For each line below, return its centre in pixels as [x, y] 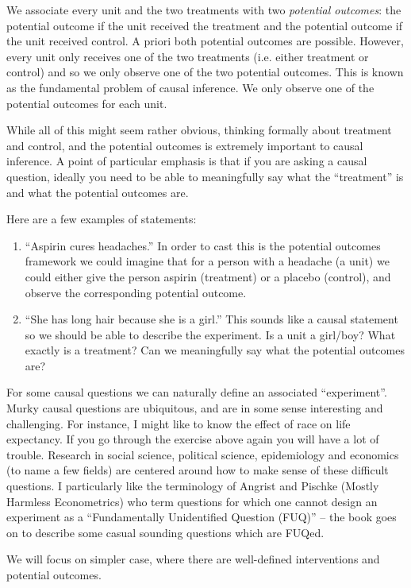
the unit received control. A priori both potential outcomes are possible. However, [205, 41]
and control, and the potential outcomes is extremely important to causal [185, 145]
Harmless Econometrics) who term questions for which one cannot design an [192, 501]
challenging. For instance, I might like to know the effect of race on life [179, 423]
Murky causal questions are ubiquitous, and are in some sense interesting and [195, 408]
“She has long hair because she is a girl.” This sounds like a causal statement [211, 319]
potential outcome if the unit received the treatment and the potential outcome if [205, 25]
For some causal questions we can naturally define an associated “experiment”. [197, 392]
